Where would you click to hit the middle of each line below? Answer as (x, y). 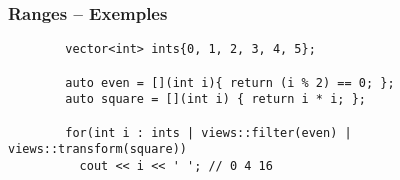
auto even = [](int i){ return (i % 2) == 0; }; (230, 82)
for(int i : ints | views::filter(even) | (208, 132)
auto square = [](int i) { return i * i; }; (215, 99)
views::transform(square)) (97, 149)
